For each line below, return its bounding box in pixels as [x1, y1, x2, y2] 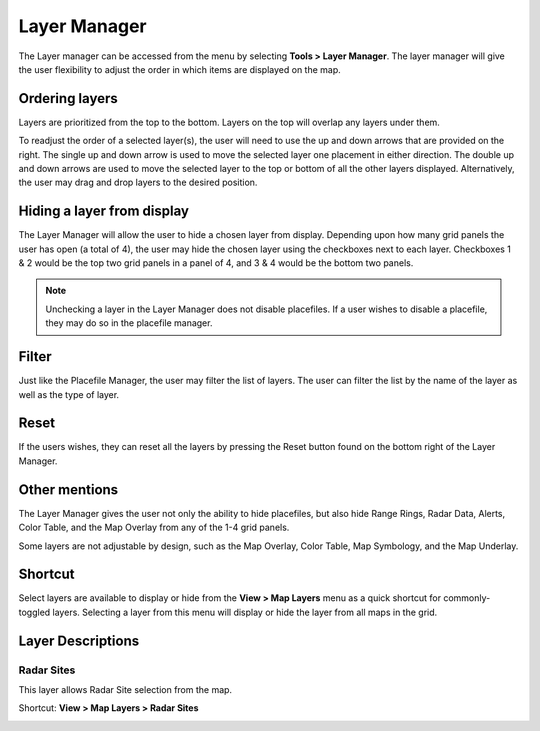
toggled [18, 606, 51, 618]
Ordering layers [18, 90, 119, 107]
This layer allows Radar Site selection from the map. [18, 684, 233, 695]
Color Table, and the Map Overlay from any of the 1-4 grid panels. [18, 521, 290, 534]
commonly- [443, 592, 491, 604]
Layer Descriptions [18, 632, 140, 649]
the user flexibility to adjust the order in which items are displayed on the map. [18, 63, 342, 75]
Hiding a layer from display [18, 203, 190, 220]
